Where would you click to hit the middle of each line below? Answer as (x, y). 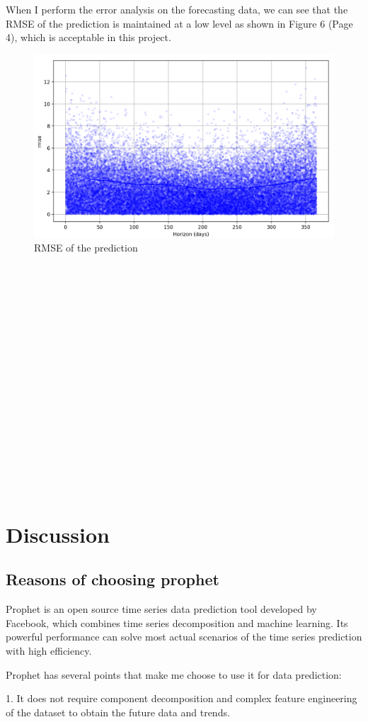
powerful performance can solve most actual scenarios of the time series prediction (184, 637)
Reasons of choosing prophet (113, 579)
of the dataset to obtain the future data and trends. (118, 712)
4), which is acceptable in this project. (88, 37)
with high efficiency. (49, 651)
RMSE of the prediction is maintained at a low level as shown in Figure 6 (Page (179, 23)
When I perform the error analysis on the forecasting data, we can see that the (177, 9)
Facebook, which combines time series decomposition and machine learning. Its (177, 622)
